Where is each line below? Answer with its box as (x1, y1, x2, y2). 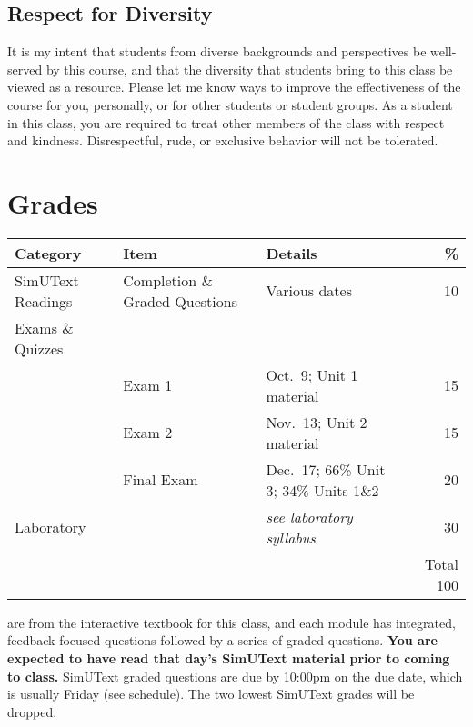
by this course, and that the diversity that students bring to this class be (45, 59, 453, 78)
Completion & (123, 269, 213, 291)
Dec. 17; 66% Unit (266, 458, 386, 480)
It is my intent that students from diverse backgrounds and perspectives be (7, 42, 427, 61)
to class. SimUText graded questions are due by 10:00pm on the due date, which (7, 666, 463, 685)
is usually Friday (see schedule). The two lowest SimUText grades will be (7, 684, 415, 703)
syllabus (266, 526, 316, 548)
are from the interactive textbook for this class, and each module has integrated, (7, 612, 456, 632)
